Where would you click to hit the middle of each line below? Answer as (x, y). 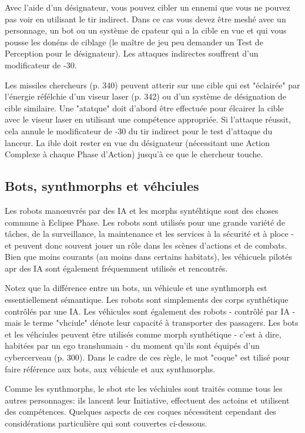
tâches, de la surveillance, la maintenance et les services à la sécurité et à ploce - (150, 234)
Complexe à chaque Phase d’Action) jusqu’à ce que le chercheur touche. (134, 154)
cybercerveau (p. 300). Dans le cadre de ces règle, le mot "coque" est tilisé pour (147, 357)
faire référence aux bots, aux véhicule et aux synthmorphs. (110, 368)
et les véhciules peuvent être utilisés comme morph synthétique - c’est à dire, (143, 334)
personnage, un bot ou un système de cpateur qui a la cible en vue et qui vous (146, 30)
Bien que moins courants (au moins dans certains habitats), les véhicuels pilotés (148, 257)
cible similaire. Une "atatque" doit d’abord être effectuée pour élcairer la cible (144, 108)
